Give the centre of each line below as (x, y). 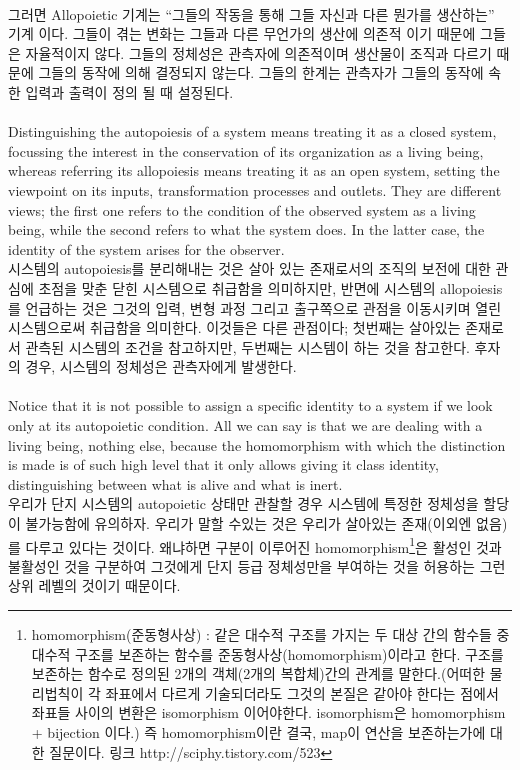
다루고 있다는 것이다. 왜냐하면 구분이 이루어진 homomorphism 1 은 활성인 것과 (263, 545)
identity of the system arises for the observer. (146, 248)
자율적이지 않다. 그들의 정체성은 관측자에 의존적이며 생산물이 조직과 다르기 (258, 52)
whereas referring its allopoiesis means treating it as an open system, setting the (254, 170)
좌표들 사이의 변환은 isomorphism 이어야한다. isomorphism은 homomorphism (268, 712)
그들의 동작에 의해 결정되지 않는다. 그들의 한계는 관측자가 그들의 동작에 (261, 72)
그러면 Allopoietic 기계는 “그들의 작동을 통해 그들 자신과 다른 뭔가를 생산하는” (251, 13)
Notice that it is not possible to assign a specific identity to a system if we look (250, 405)
